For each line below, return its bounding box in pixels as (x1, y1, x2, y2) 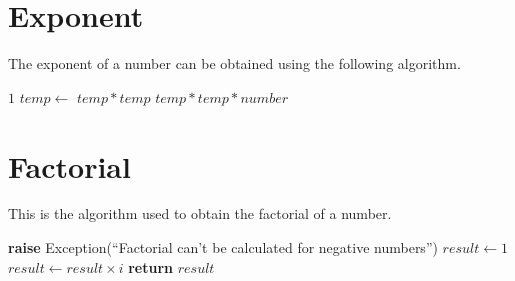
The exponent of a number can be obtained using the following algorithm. (8, 53, 461, 74)
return (128, 256, 174, 277)
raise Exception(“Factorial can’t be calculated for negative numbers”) (8, 237, 438, 258)
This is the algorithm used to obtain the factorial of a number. (8, 203, 392, 224)
